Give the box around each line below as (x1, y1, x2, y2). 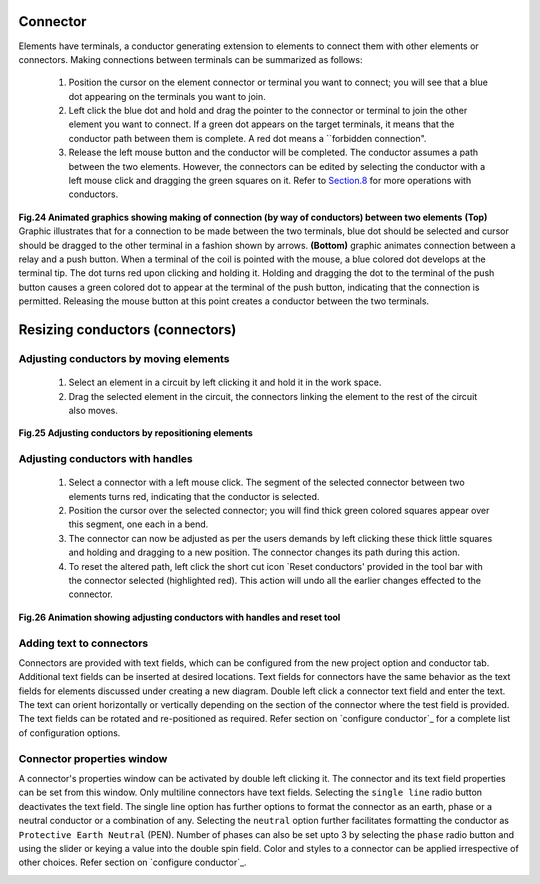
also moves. (68, 404, 119, 416)
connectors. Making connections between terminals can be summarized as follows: (18, 53, 363, 65)
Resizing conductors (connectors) (18, 321, 237, 338)
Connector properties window (18, 751, 168, 765)
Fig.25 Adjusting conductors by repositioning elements (18, 427, 254, 439)
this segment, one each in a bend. (68, 518, 209, 530)
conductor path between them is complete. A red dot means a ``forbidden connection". (68, 132, 427, 144)
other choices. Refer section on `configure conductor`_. (18, 856, 247, 869)
